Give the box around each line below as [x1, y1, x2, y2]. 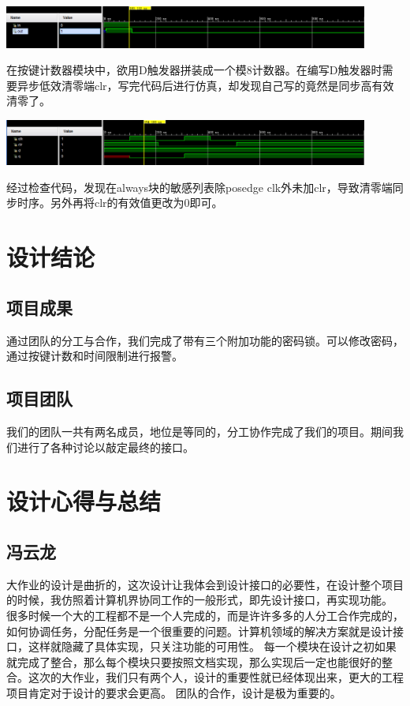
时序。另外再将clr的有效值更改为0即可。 [17, 194, 223, 211]
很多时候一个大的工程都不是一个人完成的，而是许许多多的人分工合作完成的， [6, 606, 404, 623]
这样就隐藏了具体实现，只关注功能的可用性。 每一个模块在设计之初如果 [28, 638, 397, 655]
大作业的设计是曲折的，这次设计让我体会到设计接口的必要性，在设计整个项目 [6, 576, 404, 592]
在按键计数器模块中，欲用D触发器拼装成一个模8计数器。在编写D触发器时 [6, 62, 382, 78]
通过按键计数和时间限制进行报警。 [6, 347, 183, 364]
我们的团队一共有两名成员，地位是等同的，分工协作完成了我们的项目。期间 [6, 422, 393, 439]
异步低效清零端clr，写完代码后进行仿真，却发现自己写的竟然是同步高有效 [17, 77, 394, 93]
